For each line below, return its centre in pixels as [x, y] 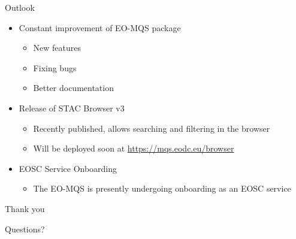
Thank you [25, 208]
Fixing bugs [55, 67]
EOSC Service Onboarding [68, 168]
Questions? [25, 229]
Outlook [20, 7]
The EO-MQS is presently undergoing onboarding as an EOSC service [162, 188]
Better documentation [73, 88]
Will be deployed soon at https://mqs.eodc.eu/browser [134, 148]
